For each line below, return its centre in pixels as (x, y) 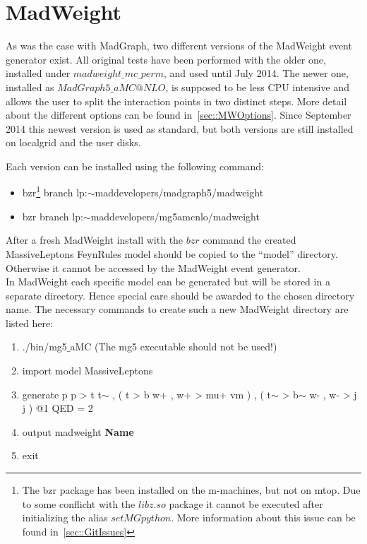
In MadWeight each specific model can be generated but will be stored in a (168, 282)
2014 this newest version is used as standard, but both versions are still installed (180, 128)
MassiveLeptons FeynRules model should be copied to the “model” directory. (172, 253)
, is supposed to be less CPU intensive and (257, 87)
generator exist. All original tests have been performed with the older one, (166, 59)
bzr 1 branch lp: (55, 191)
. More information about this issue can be (263, 518)
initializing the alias (65, 518)
